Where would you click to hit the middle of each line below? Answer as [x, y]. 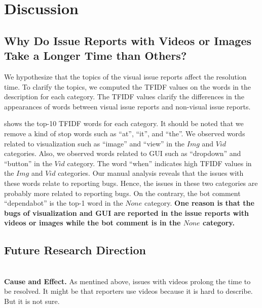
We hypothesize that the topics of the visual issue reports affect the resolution [125, 76]
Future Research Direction [75, 250]
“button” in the [28, 163]
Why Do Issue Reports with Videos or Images [128, 40]
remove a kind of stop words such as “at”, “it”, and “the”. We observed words [125, 133]
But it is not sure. [32, 301]
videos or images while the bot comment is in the [92, 223]
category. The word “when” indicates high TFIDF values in [159, 163]
